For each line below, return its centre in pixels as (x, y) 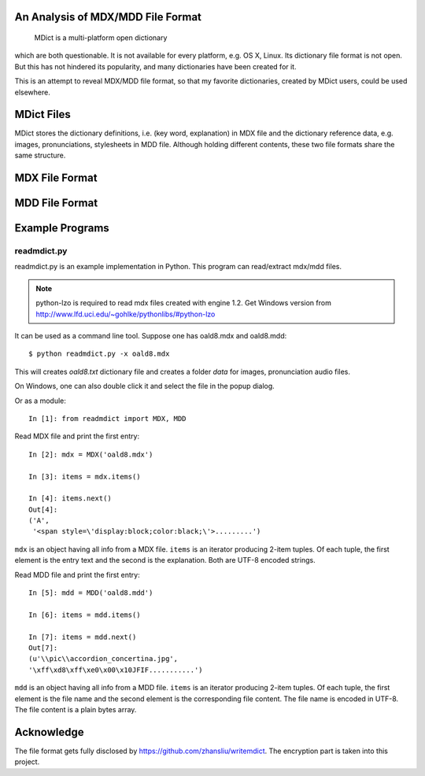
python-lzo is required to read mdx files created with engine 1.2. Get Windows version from (184, 303)
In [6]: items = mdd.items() (85, 615)
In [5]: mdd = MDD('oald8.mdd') (91, 593)
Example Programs (62, 228)
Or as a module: (40, 401)
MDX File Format (56, 178)
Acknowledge (49, 732)
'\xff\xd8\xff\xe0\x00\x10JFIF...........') (116, 670)
